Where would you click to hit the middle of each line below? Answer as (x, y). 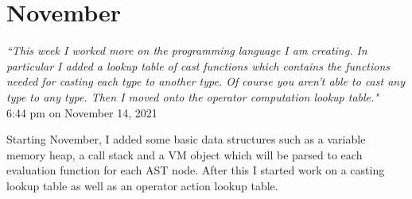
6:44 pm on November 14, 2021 (82, 112)
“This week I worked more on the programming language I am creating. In (187, 50)
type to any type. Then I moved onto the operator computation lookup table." (192, 96)
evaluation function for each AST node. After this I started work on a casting (196, 170)
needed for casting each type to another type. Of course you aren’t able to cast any (206, 81)
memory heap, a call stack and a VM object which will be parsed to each (185, 154)
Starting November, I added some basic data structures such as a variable (186, 139)
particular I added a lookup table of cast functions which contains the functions (198, 65)
